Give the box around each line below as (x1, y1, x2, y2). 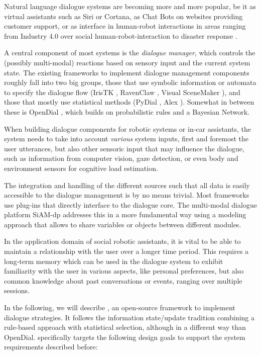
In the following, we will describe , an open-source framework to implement (4, 302, 235, 313)
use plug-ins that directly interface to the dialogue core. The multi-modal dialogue (4, 199, 257, 210)
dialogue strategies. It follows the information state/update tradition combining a (4, 312, 255, 322)
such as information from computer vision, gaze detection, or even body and (4, 153, 238, 163)
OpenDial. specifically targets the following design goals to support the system (4, 331, 245, 342)
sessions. (4, 285, 30, 296)
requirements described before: (4, 341, 98, 352)
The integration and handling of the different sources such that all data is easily (4, 180, 250, 190)
